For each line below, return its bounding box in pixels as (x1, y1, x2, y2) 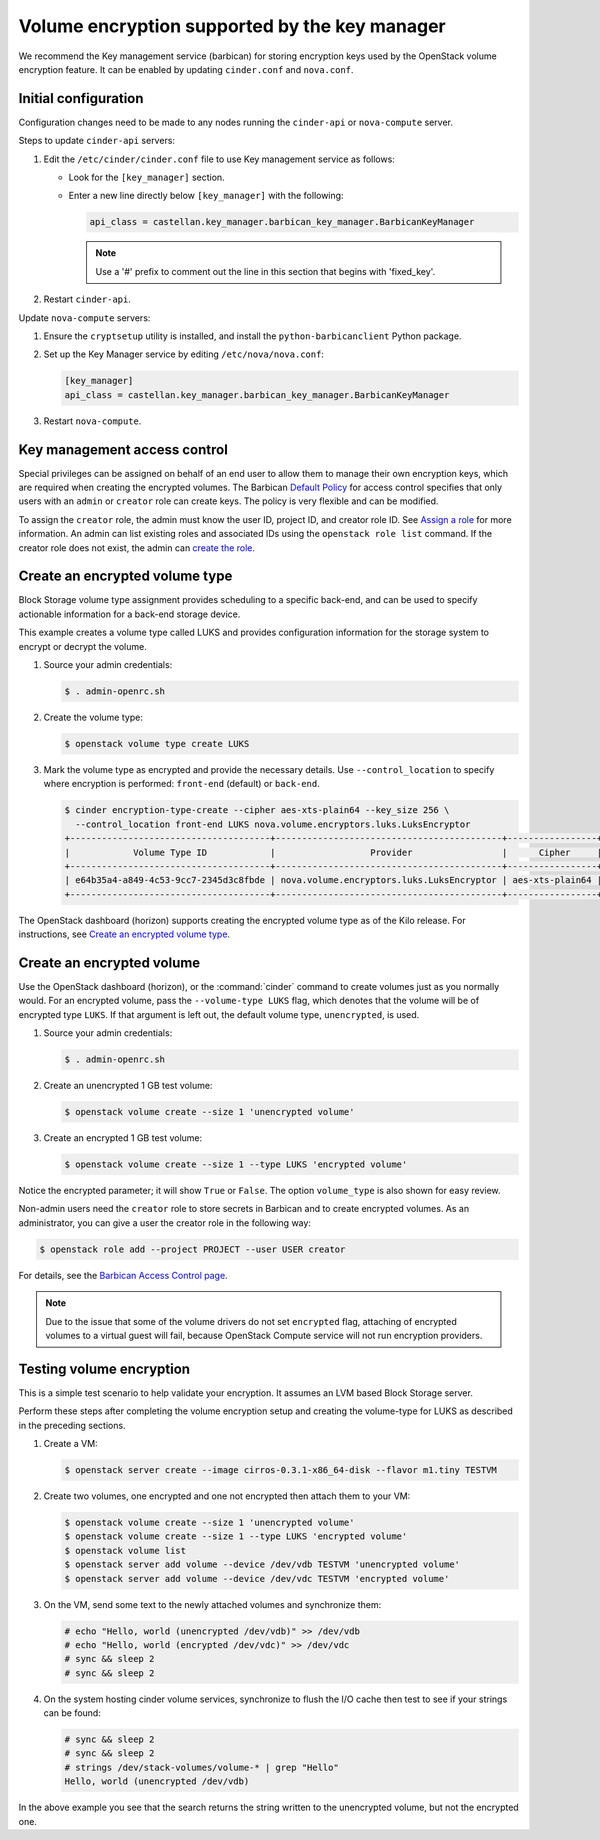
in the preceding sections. (18, 1419, 126, 1431)
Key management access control (18, 441, 229, 458)
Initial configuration (18, 90, 144, 107)
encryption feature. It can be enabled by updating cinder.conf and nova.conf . (18, 63, 354, 75)
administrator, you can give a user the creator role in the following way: (18, 1216, 312, 1229)
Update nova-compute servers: (18, 311, 151, 324)
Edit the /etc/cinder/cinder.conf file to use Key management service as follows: (43, 153, 395, 165)
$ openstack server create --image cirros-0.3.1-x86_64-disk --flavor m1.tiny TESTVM (64, 1465, 497, 1476)
